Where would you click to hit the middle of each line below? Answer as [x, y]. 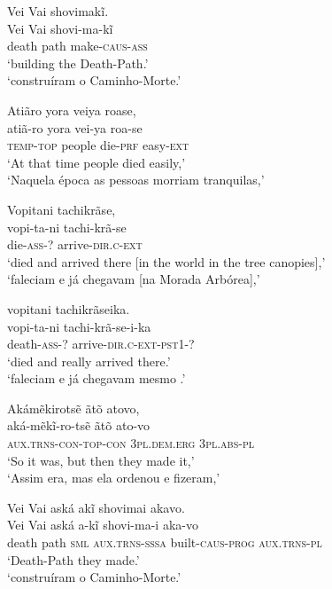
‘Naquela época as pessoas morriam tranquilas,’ [136, 180]
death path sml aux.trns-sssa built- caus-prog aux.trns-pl [165, 542]
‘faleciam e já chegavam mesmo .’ [97, 378]
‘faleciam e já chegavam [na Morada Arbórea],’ [134, 279]
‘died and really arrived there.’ [89, 361]
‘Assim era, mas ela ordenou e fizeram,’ [114, 478]
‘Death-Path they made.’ [73, 559]
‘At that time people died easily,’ [97, 162]
